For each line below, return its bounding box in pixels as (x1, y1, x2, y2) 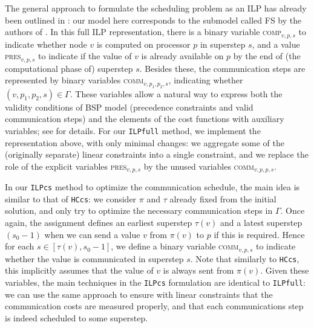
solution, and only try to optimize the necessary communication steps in (5, 204, 273, 217)
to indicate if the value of (38, 50, 132, 62)
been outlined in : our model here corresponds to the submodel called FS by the (5, 13, 302, 26)
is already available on (141, 50, 224, 62)
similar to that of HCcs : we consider (5, 192, 137, 205)
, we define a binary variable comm (111, 240, 239, 252)
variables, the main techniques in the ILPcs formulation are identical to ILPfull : (5, 275, 306, 288)
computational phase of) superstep (5, 62, 133, 74)
